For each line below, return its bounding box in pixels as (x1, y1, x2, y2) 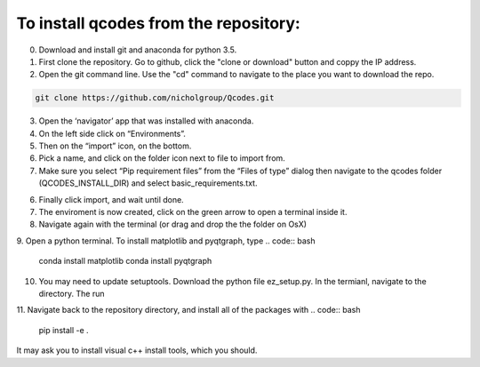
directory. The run (38, 288, 105, 299)
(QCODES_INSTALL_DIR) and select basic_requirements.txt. (38, 178, 258, 188)
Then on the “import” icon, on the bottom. (38, 140, 192, 151)
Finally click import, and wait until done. (38, 194, 184, 204)
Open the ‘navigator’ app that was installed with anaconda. (38, 116, 254, 126)
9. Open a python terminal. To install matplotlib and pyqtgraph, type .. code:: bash (16, 235, 316, 246)
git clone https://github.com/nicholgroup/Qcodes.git (35, 93, 275, 103)
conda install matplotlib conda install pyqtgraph (38, 256, 212, 267)
